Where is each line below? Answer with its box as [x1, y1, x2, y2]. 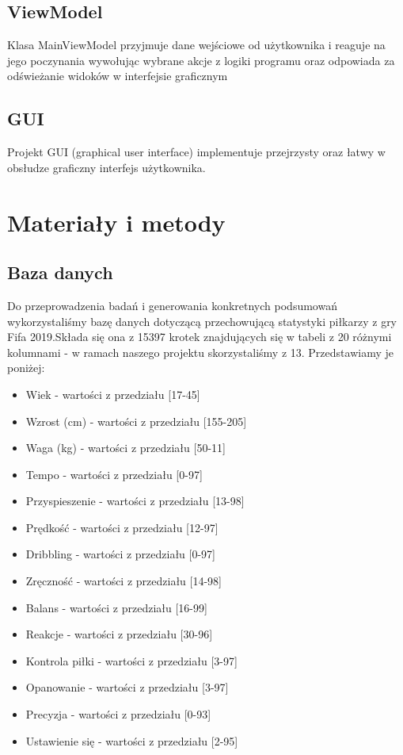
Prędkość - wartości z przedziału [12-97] [25, 519, 219, 535]
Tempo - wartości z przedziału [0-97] [25, 466, 203, 482]
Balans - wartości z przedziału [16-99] [25, 599, 207, 615]
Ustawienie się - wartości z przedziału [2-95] [25, 732, 238, 749]
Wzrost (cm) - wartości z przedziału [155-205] [25, 412, 247, 429]
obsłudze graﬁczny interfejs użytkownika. [7, 159, 206, 175]
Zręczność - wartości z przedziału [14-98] [25, 573, 222, 589]
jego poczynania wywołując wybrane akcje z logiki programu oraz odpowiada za [7, 52, 395, 68]
